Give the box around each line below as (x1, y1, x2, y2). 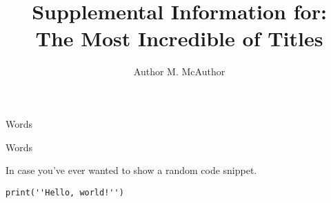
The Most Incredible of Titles (35, 24, 323, 52)
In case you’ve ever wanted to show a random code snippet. (6, 163, 257, 177)
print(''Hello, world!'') (6, 187, 124, 197)
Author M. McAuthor (133, 64, 225, 79)
